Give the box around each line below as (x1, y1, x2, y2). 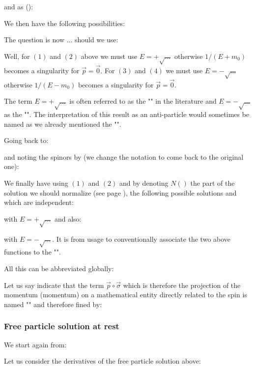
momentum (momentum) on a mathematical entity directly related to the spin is (4, 289, 247, 300)
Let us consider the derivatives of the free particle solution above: (4, 356, 201, 366)
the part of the (190, 178, 235, 188)
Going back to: (4, 135, 49, 145)
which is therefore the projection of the (123, 280, 241, 290)
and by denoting (119, 178, 169, 188)
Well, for (4, 51, 30, 61)
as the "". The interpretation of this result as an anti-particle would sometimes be (4, 109, 250, 119)
